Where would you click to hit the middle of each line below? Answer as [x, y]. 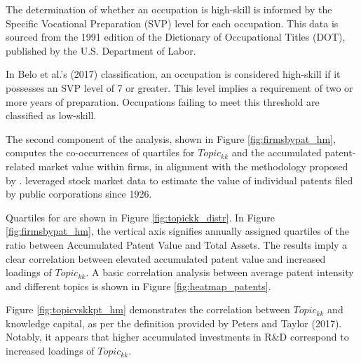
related [21, 166]
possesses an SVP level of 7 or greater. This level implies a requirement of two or [179, 87]
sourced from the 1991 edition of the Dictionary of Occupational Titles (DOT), [176, 37]
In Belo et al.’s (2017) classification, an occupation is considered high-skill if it [173, 74]
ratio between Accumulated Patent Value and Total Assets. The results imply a [177, 244]
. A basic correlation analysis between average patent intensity [220, 272]
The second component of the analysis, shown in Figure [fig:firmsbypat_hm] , [171, 138]
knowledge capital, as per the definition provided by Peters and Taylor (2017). [174, 323]
